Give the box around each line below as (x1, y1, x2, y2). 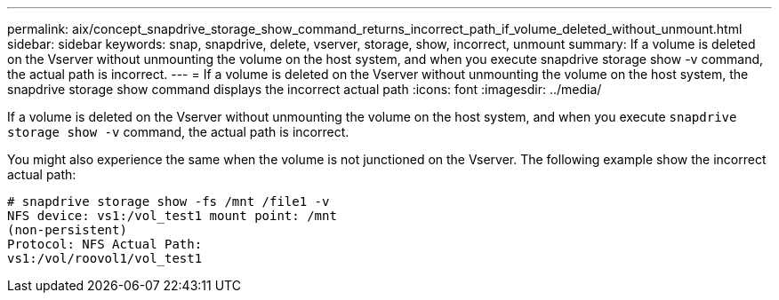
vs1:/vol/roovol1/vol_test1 (7, 251, 203, 265)
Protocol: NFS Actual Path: (7, 237, 203, 251)
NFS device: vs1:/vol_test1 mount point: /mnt (7, 209, 337, 223)
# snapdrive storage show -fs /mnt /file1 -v (7, 194, 330, 209)
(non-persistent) (7, 223, 127, 237)
